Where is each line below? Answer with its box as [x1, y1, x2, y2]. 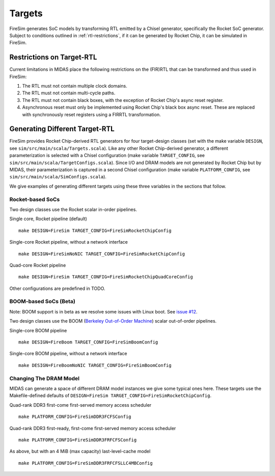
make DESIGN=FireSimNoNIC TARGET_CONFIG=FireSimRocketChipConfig [18, 251, 185, 257]
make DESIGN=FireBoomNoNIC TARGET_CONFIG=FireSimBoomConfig [18, 362, 172, 368]
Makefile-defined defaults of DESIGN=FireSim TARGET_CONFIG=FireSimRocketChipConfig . [9, 392, 211, 399]
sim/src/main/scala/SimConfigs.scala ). [9, 174, 107, 180]
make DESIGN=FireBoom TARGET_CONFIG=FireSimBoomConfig [18, 339, 158, 345]
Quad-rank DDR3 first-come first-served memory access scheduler [9, 402, 152, 408]
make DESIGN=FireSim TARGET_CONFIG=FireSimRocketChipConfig [18, 227, 172, 233]
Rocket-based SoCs [9, 196, 60, 203]
